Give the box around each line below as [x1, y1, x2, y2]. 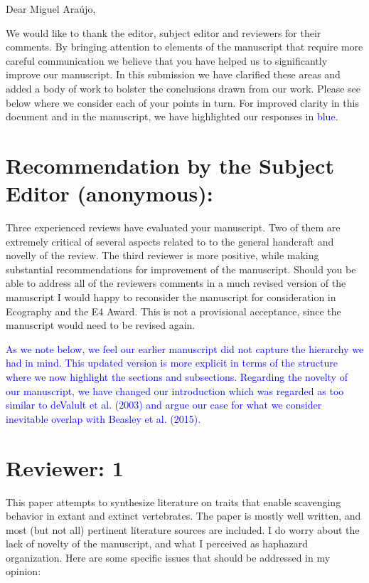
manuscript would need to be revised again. [6, 317, 196, 332]
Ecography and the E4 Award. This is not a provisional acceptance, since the [6, 303, 341, 318]
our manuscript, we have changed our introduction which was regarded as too [6, 383, 344, 398]
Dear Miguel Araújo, [6, 1, 96, 16]
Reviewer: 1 [6, 453, 124, 482]
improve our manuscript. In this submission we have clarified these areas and [6, 67, 341, 82]
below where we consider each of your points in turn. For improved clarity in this [6, 95, 359, 110]
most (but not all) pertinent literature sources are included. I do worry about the [6, 522, 360, 537]
